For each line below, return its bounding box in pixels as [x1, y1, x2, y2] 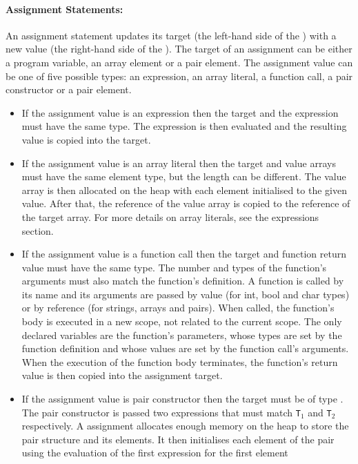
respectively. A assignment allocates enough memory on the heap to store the [21, 418, 349, 433]
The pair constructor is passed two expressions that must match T [21, 405, 301, 419]
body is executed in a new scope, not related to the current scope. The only [21, 314, 342, 329]
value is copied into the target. [21, 132, 151, 146]
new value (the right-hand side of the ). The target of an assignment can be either [6, 41, 352, 56]
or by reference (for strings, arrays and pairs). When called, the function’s [21, 300, 335, 315]
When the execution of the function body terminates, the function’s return [21, 354, 338, 369]
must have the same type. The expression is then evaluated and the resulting [21, 119, 347, 133]
